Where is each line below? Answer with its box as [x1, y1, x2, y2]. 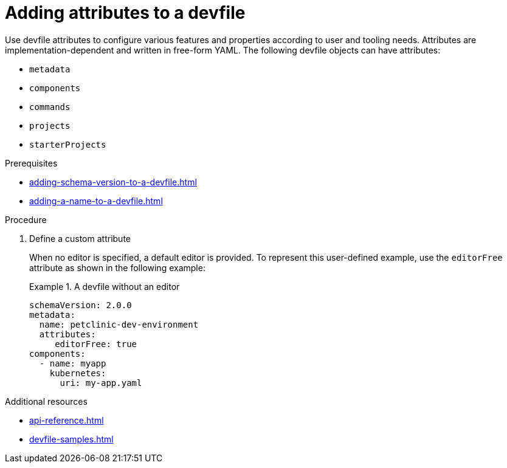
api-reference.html [29, 415, 104, 425]
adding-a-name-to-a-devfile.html [29, 195, 163, 206]
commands [29, 102, 71, 112]
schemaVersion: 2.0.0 [29, 300, 132, 310]
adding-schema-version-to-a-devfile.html [29, 176, 197, 187]
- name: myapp [39, 358, 106, 368]
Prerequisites [5, 157, 58, 168]
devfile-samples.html [29, 433, 114, 444]
